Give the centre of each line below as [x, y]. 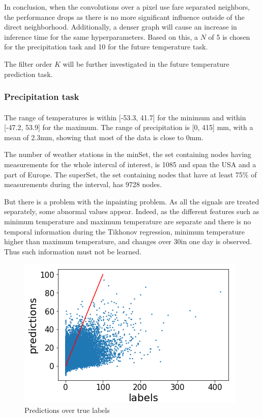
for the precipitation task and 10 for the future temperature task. [106, 47]
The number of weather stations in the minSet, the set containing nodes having [128, 154]
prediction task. [28, 74]
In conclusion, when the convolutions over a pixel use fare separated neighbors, [127, 7]
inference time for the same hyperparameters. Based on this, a [101, 36]
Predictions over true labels [67, 410]
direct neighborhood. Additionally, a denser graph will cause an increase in [121, 27]
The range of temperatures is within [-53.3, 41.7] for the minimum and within [125, 117]
